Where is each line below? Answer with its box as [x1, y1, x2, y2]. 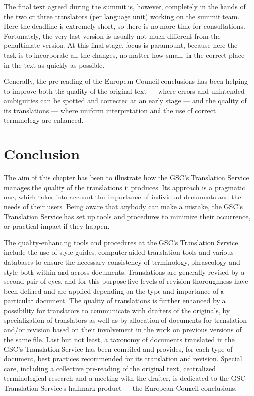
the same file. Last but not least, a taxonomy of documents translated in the [4, 334, 235, 344]
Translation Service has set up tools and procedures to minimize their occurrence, [4, 211, 251, 221]
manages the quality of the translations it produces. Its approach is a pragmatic [4, 182, 245, 192]
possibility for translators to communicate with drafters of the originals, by [4, 305, 230, 315]
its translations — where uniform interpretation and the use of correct [4, 105, 216, 115]
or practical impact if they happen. [4, 221, 110, 231]
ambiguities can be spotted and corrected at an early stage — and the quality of [4, 95, 247, 106]
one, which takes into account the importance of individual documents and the [4, 192, 241, 202]
